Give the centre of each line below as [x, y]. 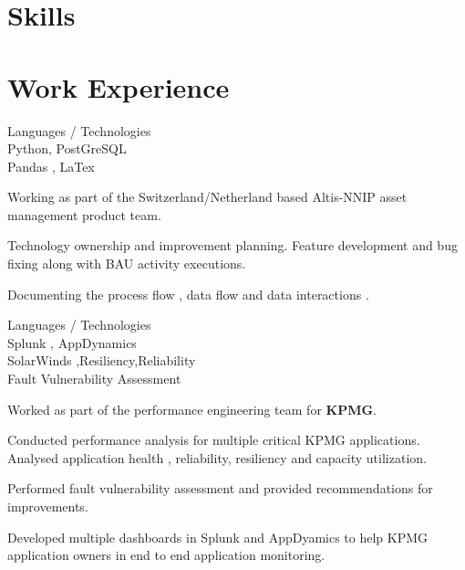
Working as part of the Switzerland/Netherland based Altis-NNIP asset [207, 197]
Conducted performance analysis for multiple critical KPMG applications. [214, 440]
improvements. [48, 506]
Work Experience [119, 86]
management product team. [84, 214]
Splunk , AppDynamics [72, 342]
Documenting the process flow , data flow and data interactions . [188, 294]
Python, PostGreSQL [67, 148]
